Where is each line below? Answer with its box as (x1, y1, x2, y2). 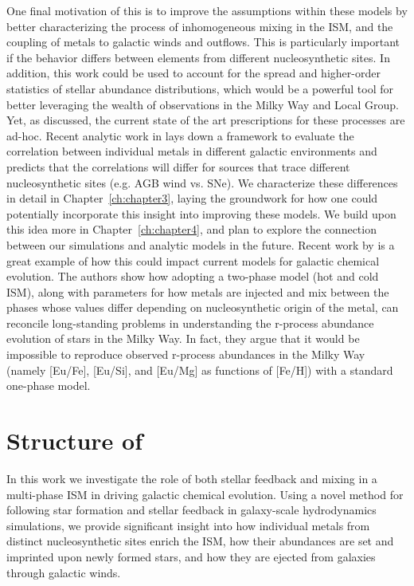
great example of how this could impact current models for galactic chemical (6, 252, 380, 269)
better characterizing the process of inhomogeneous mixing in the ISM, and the (6, 18, 393, 34)
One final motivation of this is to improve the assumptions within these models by (6, 2, 408, 18)
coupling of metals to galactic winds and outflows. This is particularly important (6, 33, 400, 50)
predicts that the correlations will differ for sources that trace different (6, 158, 350, 175)
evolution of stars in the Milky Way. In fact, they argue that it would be (6, 330, 360, 347)
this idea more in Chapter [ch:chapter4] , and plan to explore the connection (6, 221, 377, 238)
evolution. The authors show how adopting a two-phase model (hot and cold (6, 268, 379, 285)
